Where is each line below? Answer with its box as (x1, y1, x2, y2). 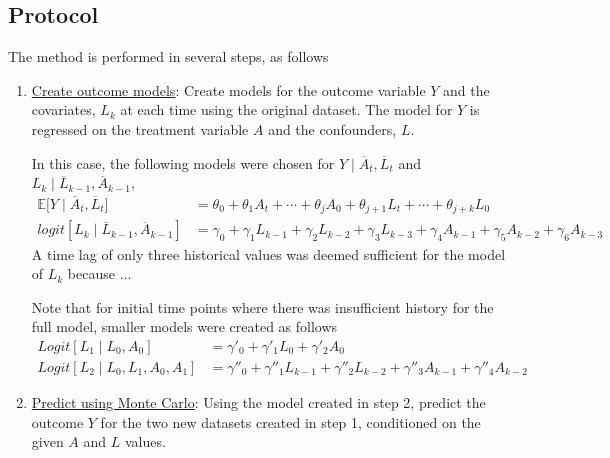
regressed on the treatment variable (31, 118, 249, 139)
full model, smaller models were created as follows (31, 316, 338, 337)
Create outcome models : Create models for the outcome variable (31, 79, 426, 100)
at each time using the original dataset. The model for (120, 99, 453, 120)
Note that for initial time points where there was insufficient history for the (31, 296, 494, 317)
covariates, (31, 99, 96, 120)
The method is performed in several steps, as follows (8, 46, 329, 67)
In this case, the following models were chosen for (31, 152, 335, 173)
